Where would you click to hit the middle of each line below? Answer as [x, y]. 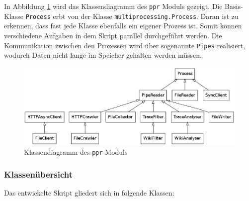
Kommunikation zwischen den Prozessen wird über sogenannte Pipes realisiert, [125, 45]
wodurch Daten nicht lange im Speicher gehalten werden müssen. [103, 55]
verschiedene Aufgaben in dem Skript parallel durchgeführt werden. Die [113, 35]
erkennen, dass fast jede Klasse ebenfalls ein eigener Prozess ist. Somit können [123, 26]
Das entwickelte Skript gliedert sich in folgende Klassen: [89, 193]
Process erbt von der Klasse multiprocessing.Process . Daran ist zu [132, 16]
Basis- [234, 6]
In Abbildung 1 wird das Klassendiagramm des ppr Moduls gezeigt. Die [113, 6]
